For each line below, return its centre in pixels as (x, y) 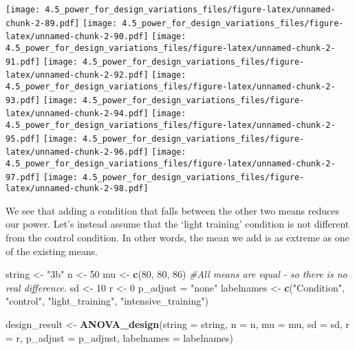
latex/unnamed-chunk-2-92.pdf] (77, 75)
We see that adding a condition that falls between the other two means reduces (172, 210)
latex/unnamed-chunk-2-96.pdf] (77, 152)
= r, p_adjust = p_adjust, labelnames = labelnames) (119, 337)
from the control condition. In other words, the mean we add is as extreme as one (177, 238)
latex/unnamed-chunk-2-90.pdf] (77, 37)
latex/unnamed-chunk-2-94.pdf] (77, 114)
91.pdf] (23, 62)
